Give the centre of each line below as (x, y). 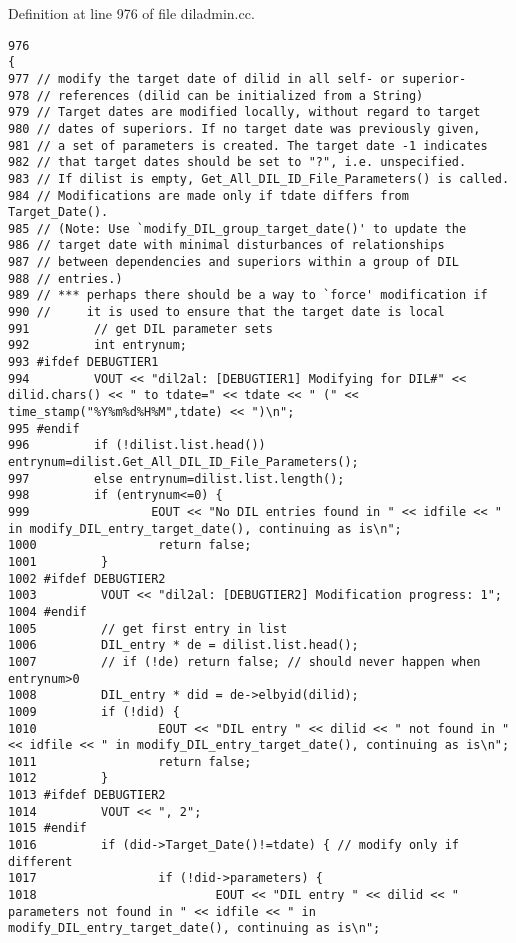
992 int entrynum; (97, 345)
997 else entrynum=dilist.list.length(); (176, 478)
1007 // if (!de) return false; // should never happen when (244, 661)
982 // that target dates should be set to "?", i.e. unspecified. (237, 162)
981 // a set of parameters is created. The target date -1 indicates (248, 145)
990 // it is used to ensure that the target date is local (226, 312)
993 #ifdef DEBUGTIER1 (83, 362)
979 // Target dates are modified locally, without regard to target (244, 112)
